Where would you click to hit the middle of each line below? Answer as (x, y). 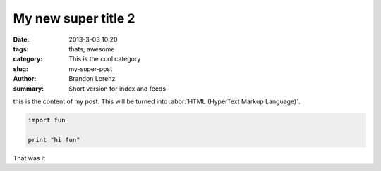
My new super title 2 (74, 18)
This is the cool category (105, 59)
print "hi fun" (54, 140)
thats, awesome (92, 49)
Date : (21, 39)
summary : (29, 89)
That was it (29, 158)
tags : (21, 49)
